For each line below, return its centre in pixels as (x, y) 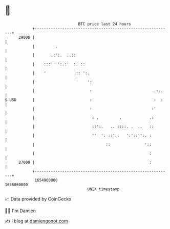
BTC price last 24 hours (104, 24)
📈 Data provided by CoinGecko (38, 199)
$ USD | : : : (84, 100)
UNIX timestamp (103, 189)
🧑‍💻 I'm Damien (20, 211)
